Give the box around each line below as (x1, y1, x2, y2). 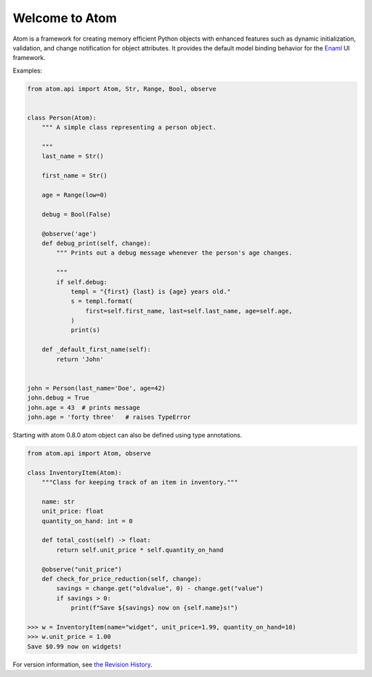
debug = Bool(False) (41, 210, 112, 218)
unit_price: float (41, 507, 104, 516)
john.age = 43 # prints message (27, 404, 141, 411)
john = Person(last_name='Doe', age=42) (27, 384, 165, 392)
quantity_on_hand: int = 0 (41, 517, 134, 524)
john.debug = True (27, 394, 90, 402)
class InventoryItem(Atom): (27, 469, 122, 476)
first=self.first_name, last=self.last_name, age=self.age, (85, 307, 293, 315)
